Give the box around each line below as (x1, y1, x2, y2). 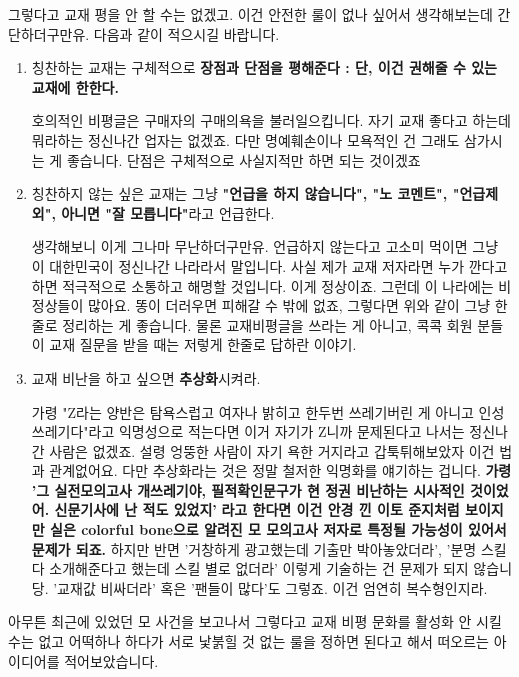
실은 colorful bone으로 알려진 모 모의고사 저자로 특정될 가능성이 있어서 (50, 519, 507, 540)
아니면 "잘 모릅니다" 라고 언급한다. (61, 202, 275, 223)
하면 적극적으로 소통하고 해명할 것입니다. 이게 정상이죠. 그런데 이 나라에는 (31, 275, 494, 296)
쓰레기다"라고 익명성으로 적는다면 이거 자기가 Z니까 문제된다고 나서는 (31, 421, 465, 442)
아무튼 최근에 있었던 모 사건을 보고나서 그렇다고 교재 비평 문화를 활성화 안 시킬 (8, 611, 502, 632)
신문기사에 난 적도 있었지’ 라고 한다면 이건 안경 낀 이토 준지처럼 (54, 499, 460, 520)
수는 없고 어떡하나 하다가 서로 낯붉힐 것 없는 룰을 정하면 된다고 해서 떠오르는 (8, 631, 489, 652)
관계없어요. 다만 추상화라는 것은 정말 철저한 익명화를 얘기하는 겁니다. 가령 (49, 460, 512, 481)
